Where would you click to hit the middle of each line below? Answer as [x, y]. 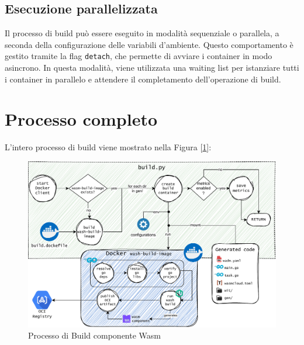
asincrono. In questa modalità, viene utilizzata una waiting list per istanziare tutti [152, 68]
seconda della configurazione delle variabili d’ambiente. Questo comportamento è [149, 44]
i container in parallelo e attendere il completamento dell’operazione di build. [143, 79]
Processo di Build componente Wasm [94, 335]
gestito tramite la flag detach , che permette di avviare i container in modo [139, 56]
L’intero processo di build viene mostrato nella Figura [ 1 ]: [108, 147]
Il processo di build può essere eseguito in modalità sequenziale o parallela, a [142, 33]
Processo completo [81, 119]
